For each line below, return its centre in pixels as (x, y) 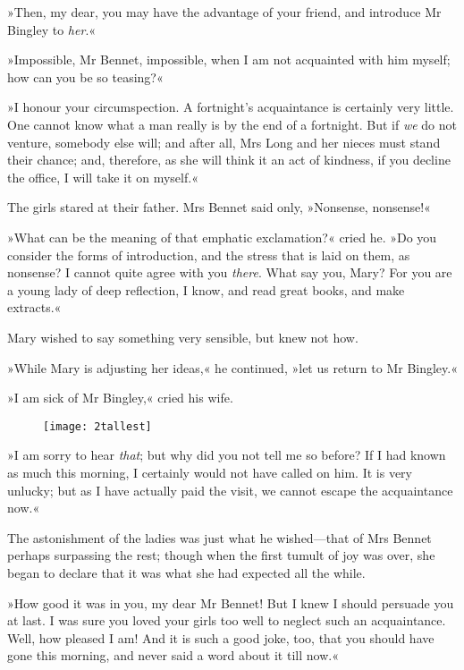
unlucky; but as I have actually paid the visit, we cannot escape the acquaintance (230, 490)
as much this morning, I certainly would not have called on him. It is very (210, 472)
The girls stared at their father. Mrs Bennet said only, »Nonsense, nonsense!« (219, 207)
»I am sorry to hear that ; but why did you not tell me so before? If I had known (227, 455)
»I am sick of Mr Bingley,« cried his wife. (120, 398)
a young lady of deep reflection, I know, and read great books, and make (206, 289)
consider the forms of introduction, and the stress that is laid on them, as (209, 254)
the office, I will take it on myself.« (103, 177)
